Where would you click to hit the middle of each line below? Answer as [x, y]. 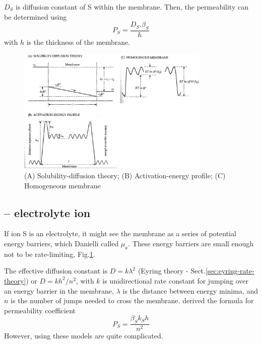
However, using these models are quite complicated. [84, 336]
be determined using [36, 16]
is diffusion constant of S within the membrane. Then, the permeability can [132, 7]
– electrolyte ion [47, 212]
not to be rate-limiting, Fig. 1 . [50, 254]
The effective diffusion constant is [56, 271]
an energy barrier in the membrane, [59, 290]
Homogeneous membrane [62, 185]
